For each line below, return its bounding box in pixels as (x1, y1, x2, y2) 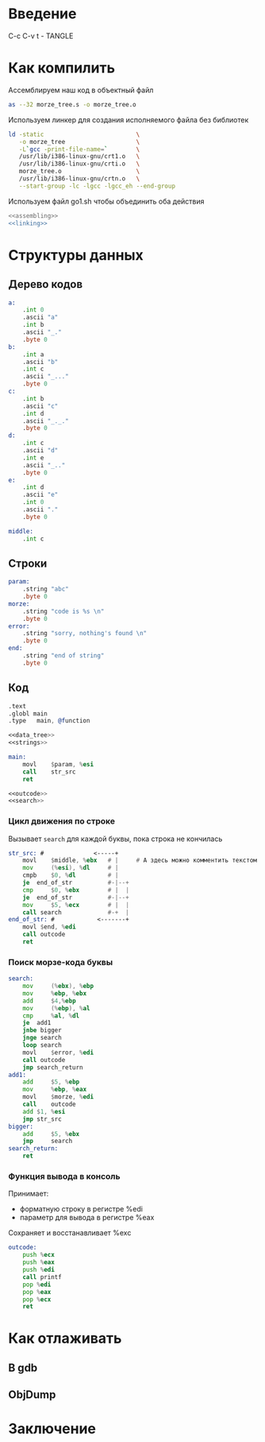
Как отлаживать (8, 1329, 122, 1347)
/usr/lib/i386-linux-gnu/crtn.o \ (18, 175, 140, 183)
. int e (22, 454, 44, 462)
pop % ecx (22, 1295, 52, 1304)
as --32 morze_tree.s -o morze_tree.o (8, 100, 136, 108)
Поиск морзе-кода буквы (8, 956, 113, 967)
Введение (8, 5, 77, 23)
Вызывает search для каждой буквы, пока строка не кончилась (8, 834, 223, 843)
